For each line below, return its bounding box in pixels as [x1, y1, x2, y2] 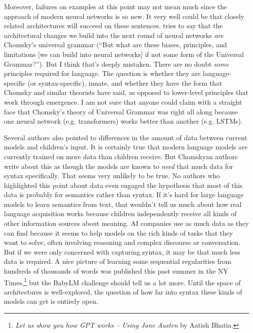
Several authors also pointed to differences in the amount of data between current [4, 132, 248, 142]
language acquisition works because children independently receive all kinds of [4, 208, 236, 219]
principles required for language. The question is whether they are [4, 68, 201, 78]
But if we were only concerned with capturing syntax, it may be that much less [4, 246, 240, 257]
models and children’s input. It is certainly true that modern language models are [4, 142, 248, 152]
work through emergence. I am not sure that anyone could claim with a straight [4, 96, 242, 107]
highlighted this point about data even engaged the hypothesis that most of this [4, 180, 243, 190]
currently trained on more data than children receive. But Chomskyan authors [4, 151, 238, 161]
